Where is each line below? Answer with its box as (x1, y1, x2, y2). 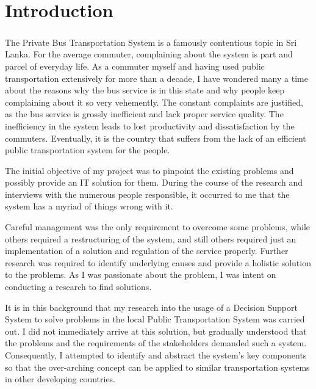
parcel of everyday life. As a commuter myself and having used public (5, 59, 265, 72)
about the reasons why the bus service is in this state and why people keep (5, 84, 285, 96)
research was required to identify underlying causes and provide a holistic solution (5, 256, 311, 269)
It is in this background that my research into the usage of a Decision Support (5, 300, 298, 313)
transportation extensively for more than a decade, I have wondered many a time (5, 71, 308, 84)
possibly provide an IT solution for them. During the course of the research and (5, 176, 303, 189)
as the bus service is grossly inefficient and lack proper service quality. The (5, 107, 284, 120)
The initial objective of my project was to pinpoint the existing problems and (5, 164, 294, 176)
